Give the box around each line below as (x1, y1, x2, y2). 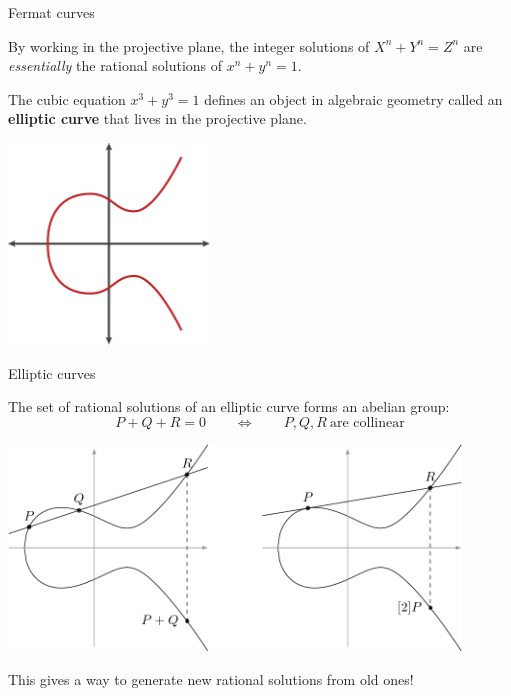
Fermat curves (8, 2, 95, 22)
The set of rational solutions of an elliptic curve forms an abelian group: (8, 396, 450, 417)
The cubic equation (8, 88, 126, 109)
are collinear (329, 415, 405, 430)
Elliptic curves (8, 362, 96, 383)
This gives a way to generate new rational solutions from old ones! (8, 668, 414, 689)
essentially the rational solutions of (8, 55, 223, 76)
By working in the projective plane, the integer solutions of (8, 35, 370, 56)
